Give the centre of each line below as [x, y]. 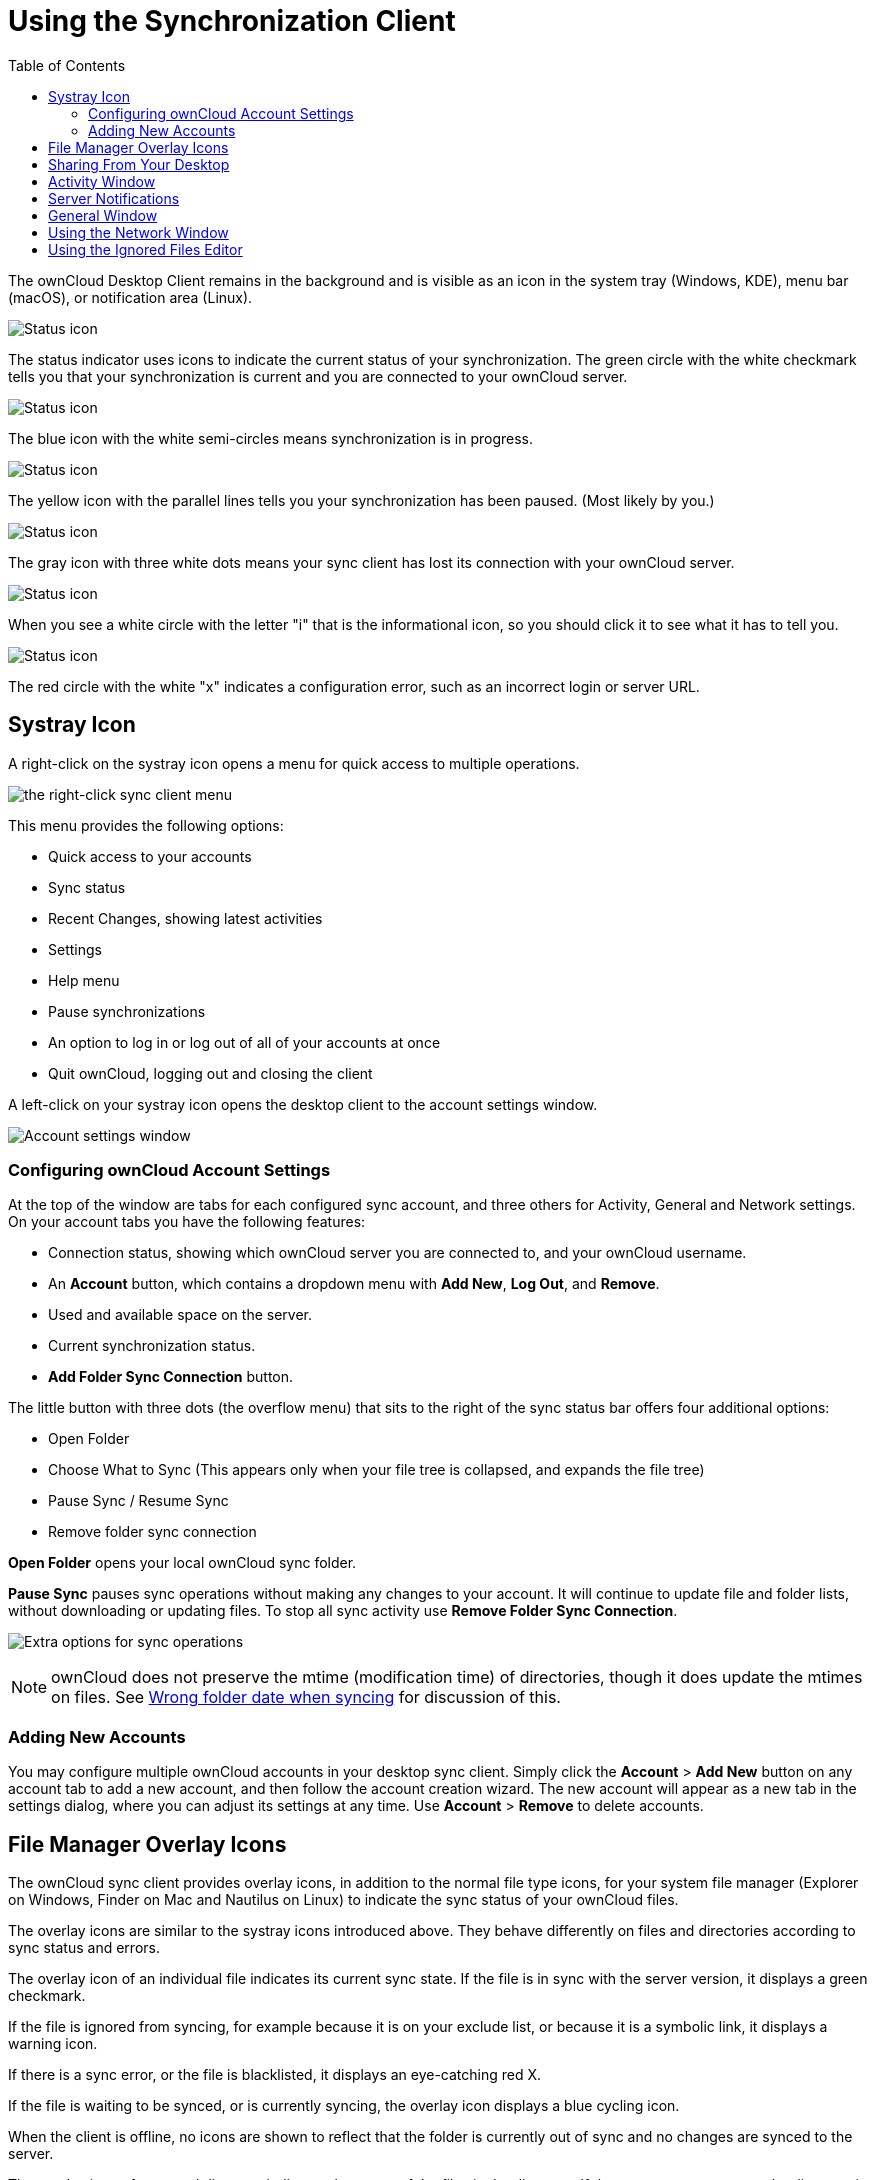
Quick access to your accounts [150, 856]
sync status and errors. [84, 1947]
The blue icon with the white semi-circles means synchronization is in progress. [270, 438]
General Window [103, 215]
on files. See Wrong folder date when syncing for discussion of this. [306, 1697]
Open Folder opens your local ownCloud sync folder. [182, 1563]
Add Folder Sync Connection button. [171, 1377]
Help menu [84, 980]
